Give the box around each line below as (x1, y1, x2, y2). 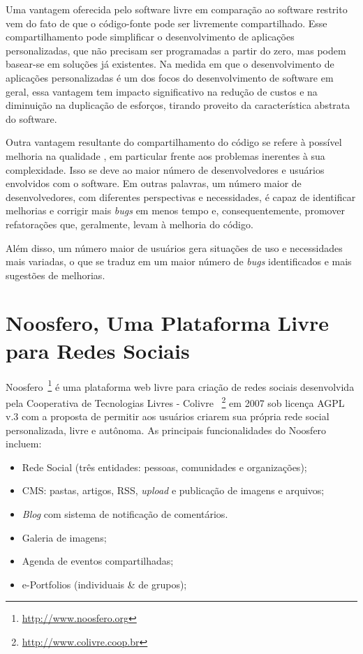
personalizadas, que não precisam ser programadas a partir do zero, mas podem (6, 43, 346, 57)
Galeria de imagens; (22, 530, 107, 544)
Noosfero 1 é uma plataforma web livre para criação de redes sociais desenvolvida (6, 377, 355, 394)
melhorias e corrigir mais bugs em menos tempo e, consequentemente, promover (6, 203, 345, 218)
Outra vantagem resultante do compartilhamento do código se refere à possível (6, 135, 342, 149)
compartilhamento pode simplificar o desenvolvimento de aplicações (6, 29, 295, 44)
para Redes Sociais (6, 336, 190, 364)
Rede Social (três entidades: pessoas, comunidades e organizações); (22, 459, 307, 474)
